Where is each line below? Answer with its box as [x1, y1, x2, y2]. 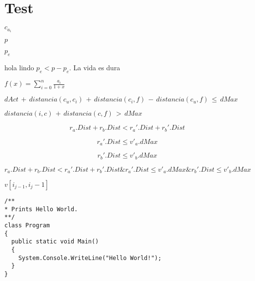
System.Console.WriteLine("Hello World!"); [18, 254, 162, 261]
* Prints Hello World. [4, 205, 78, 213]
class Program [4, 221, 50, 229]
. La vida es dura [69, 62, 120, 73]
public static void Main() [11, 238, 99, 245]
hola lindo [4, 62, 34, 73]
